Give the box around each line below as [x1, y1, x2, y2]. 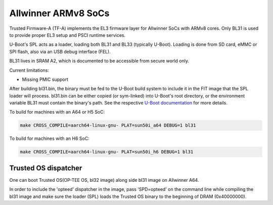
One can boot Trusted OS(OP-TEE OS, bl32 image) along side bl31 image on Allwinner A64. [9, 177, 199, 183]
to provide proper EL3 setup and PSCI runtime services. [9, 32, 126, 38]
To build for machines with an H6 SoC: [9, 135, 89, 141]
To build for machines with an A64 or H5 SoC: [9, 109, 105, 115]
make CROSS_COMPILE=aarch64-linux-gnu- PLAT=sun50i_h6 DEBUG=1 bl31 [20, 149, 194, 155]
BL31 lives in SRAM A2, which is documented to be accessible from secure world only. [9, 58, 190, 64]
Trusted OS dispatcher [9, 164, 82, 172]
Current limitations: [9, 67, 49, 73]
